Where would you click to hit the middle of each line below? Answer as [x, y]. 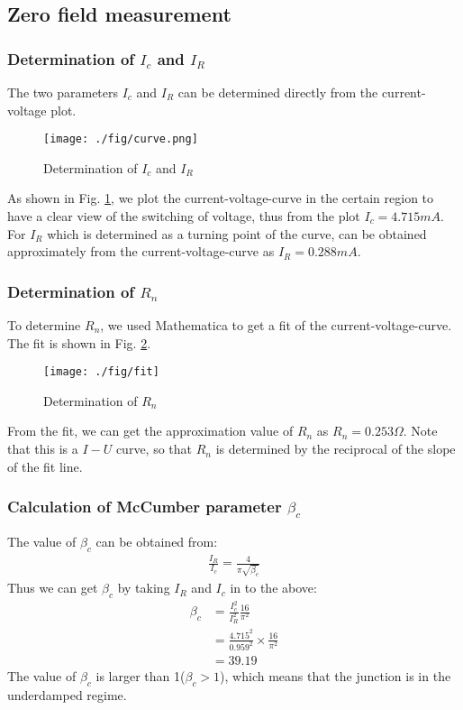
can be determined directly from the [278, 92]
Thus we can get [53, 588]
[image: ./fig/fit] [101, 372]
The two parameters [63, 92]
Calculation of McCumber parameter [145, 507]
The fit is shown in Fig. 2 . [79, 342]
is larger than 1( [141, 676]
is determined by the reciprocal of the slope [336, 449]
